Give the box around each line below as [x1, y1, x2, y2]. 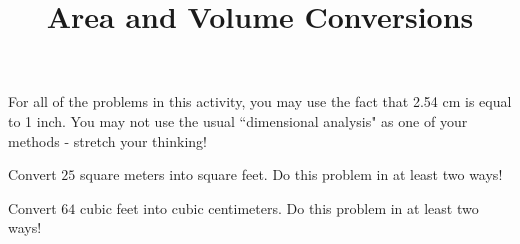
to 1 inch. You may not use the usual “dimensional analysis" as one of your [8, 110, 468, 131]
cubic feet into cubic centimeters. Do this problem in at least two [79, 197, 479, 218]
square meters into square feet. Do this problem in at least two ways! [79, 164, 503, 185]
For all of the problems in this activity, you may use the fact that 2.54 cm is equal [8, 91, 512, 112]
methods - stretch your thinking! [8, 130, 207, 151]
